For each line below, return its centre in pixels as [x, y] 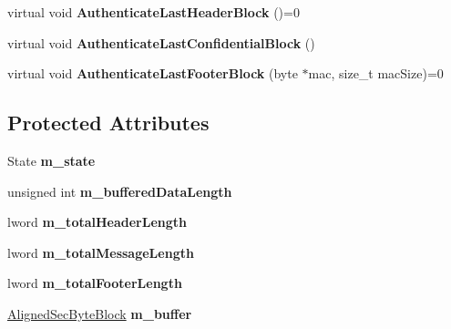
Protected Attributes [108, 123]
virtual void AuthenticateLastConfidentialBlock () [161, 42]
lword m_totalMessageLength [101, 252]
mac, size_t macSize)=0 [376, 73]
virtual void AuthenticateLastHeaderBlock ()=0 [154, 12]
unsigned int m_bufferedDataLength [120, 191]
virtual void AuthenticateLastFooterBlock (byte [153, 73]
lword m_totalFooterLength [95, 283]
